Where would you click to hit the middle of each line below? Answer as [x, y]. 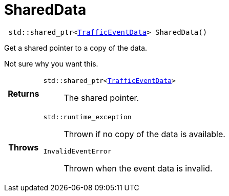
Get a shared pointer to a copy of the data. [76, 48]
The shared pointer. [101, 97]
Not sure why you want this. [51, 63]
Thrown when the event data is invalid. [138, 168]
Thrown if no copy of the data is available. [144, 134]
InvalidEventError [77, 151]
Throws [24, 147]
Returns [24, 94]
